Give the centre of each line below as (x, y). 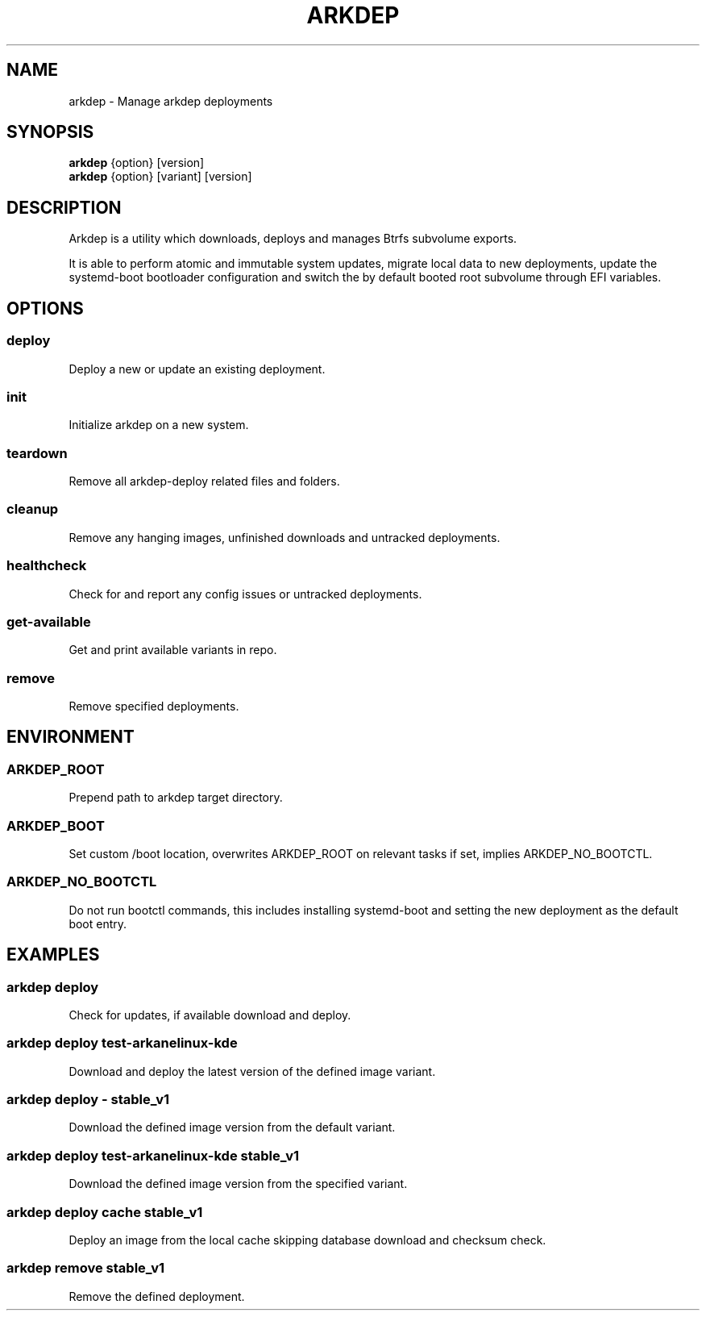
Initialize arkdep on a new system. (159, 425)
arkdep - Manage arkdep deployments (171, 101)
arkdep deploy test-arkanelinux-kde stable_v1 (153, 1155)
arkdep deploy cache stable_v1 (105, 1212)
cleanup (33, 509)
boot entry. (98, 923)
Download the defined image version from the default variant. (232, 1127)
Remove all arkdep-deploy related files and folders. (204, 481)
